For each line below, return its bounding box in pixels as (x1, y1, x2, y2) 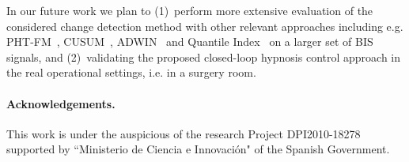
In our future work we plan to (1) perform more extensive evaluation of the (6, 2, 373, 18)
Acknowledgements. (6, 95, 116, 111)
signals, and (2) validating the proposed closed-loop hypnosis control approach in (6, 48, 401, 65)
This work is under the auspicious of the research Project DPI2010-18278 (6, 125, 361, 141)
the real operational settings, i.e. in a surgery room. (6, 64, 256, 81)
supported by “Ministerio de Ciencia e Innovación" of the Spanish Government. (6, 141, 390, 157)
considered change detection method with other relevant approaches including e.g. (6, 17, 403, 34)
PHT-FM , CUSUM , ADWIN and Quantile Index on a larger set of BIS (6, 33, 373, 50)
